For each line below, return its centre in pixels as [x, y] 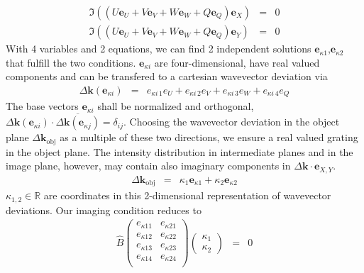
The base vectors [42, 106]
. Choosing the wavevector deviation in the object [232, 122]
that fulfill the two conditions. [71, 62]
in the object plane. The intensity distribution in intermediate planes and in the [180, 151]
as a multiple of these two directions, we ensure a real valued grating [209, 137]
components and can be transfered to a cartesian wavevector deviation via [167, 76]
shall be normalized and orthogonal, [176, 106]
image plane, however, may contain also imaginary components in [148, 166]
